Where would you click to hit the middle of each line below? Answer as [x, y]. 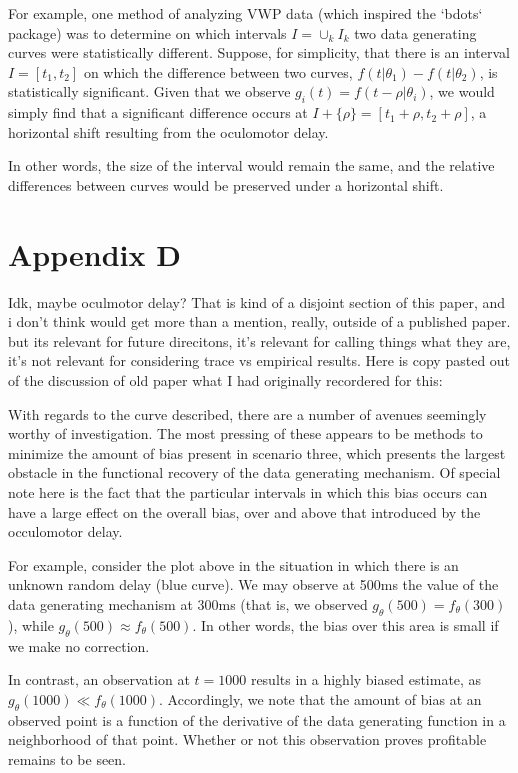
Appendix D [94, 253]
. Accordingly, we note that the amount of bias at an [320, 698]
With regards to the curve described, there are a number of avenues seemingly [247, 413]
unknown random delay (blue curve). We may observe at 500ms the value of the [253, 584]
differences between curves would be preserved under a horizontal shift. [226, 184]
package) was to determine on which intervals [147, 32]
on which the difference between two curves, [218, 71]
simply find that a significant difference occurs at [158, 112]
